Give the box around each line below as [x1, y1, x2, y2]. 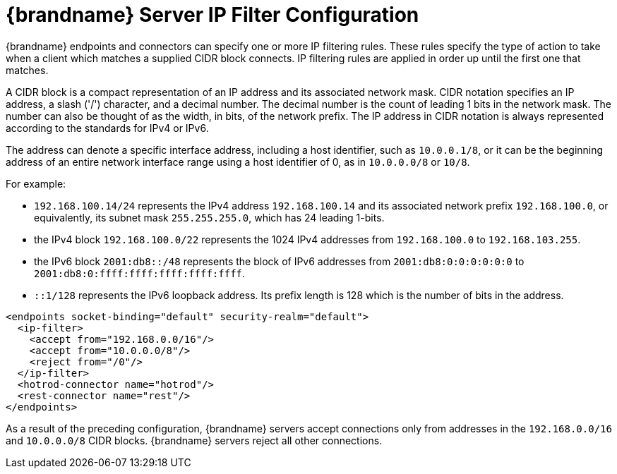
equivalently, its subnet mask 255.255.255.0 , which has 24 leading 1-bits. [34, 211, 385, 224]
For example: [6, 177, 66, 190]
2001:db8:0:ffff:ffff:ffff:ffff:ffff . [34, 267, 246, 279]
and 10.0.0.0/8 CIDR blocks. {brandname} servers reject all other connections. [6, 434, 383, 446]
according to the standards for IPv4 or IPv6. [6, 121, 209, 134]
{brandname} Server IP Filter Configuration [6, 3, 419, 27]
